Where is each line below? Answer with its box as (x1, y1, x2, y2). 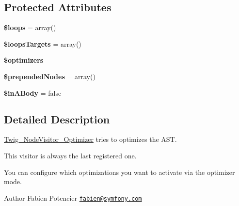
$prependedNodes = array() (4, 71, 96, 81)
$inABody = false (4, 87, 62, 98)
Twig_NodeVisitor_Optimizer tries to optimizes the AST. (4, 134, 177, 144)
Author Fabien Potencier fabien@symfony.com (4, 192, 142, 203)
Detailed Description (4, 111, 110, 126)
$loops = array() (4, 22, 56, 33)
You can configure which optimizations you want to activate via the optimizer (4, 167, 235, 177)
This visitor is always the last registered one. (4, 150, 137, 160)
